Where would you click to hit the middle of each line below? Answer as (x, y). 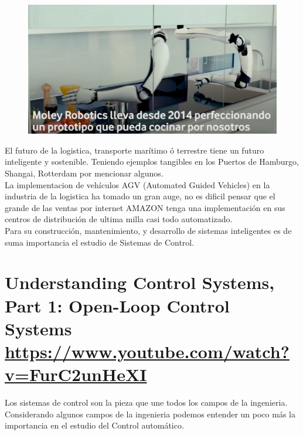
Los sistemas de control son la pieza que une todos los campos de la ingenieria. (146, 402)
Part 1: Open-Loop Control (117, 305)
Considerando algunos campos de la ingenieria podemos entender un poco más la (150, 414)
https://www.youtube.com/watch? (147, 351)
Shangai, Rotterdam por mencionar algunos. (84, 173)
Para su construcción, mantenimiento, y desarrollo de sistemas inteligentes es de (148, 231)
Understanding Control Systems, (140, 282)
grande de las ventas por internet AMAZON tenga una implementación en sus (145, 207)
